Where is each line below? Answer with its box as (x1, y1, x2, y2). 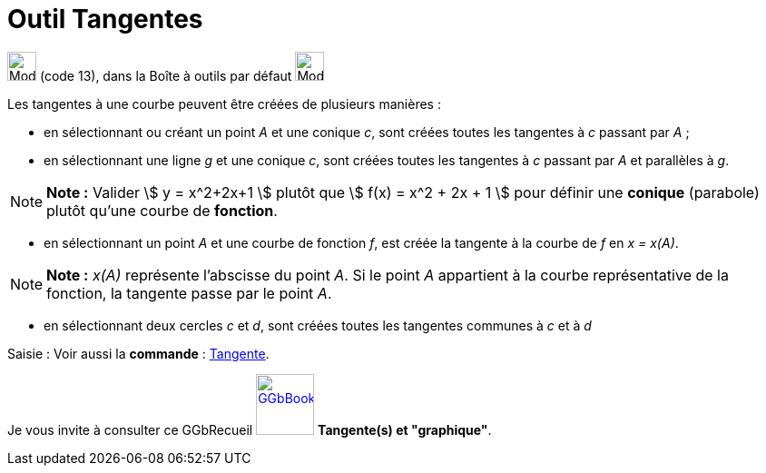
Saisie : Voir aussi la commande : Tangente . (7, 345, 270, 361)
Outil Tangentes (7, 4, 203, 34)
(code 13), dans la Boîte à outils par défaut (39, 67, 292, 84)
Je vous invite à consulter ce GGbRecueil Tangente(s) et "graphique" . (7, 421, 492, 438)
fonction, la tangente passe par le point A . (46, 283, 332, 302)
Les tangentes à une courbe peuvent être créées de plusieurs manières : (7, 95, 441, 112)
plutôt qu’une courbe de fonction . (46, 201, 278, 220)
